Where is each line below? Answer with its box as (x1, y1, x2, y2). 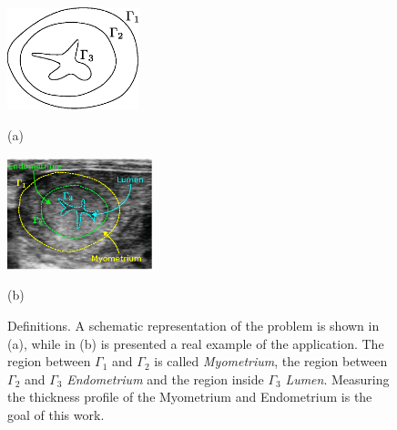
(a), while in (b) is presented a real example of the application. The (7, 333, 384, 353)
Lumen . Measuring (285, 369, 390, 388)
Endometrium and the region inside (66, 369, 264, 388)
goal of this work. (7, 405, 105, 424)
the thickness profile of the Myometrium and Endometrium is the (7, 387, 372, 406)
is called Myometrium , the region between (154, 352, 388, 371)
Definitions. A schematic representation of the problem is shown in (7, 316, 380, 335)
